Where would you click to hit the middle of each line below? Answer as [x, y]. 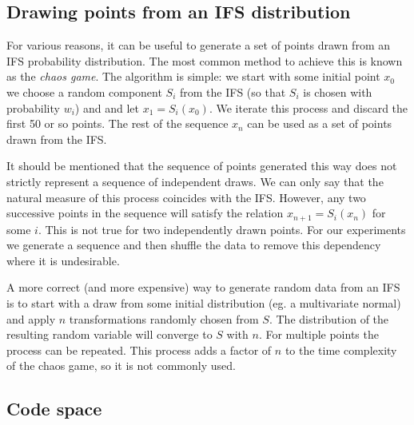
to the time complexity [341, 350]
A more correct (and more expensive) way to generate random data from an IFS [203, 287]
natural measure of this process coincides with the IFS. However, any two [186, 197]
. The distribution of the [329, 318]
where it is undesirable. [63, 260]
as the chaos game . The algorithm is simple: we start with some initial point [193, 76]
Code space [54, 409]
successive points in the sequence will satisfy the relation [145, 213]
